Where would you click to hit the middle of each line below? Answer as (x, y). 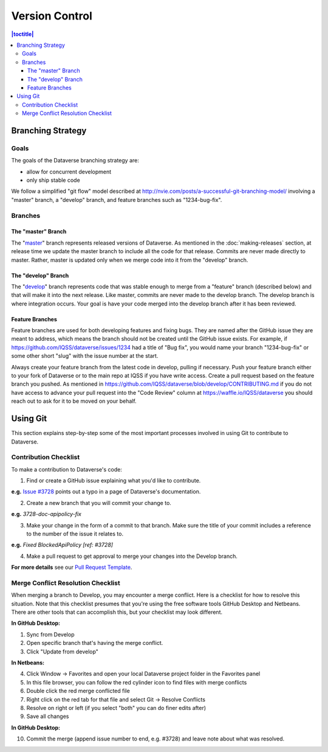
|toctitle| (22, 34)
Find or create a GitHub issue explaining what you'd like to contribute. (114, 481)
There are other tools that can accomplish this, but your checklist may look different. (117, 612)
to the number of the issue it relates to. (75, 534)
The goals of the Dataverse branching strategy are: (75, 161)
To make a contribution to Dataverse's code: (67, 469)
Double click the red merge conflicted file (78, 691)
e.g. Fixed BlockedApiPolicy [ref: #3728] (62, 545)
